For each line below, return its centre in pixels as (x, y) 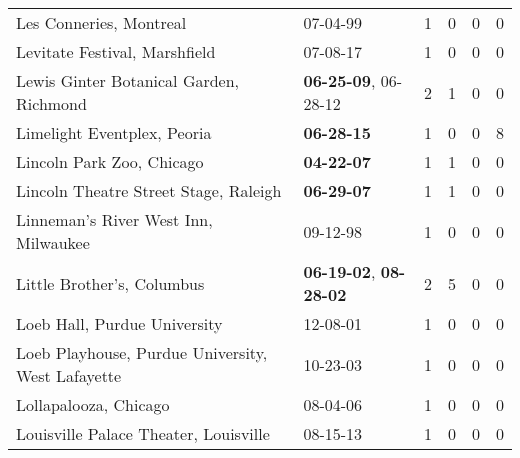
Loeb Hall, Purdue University (119, 323)
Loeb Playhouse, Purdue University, (142, 352)
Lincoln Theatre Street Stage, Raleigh (149, 190)
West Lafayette (69, 375)
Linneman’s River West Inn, (114, 219)
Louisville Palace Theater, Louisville (143, 433)
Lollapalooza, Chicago (93, 404)
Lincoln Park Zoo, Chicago (110, 161)
